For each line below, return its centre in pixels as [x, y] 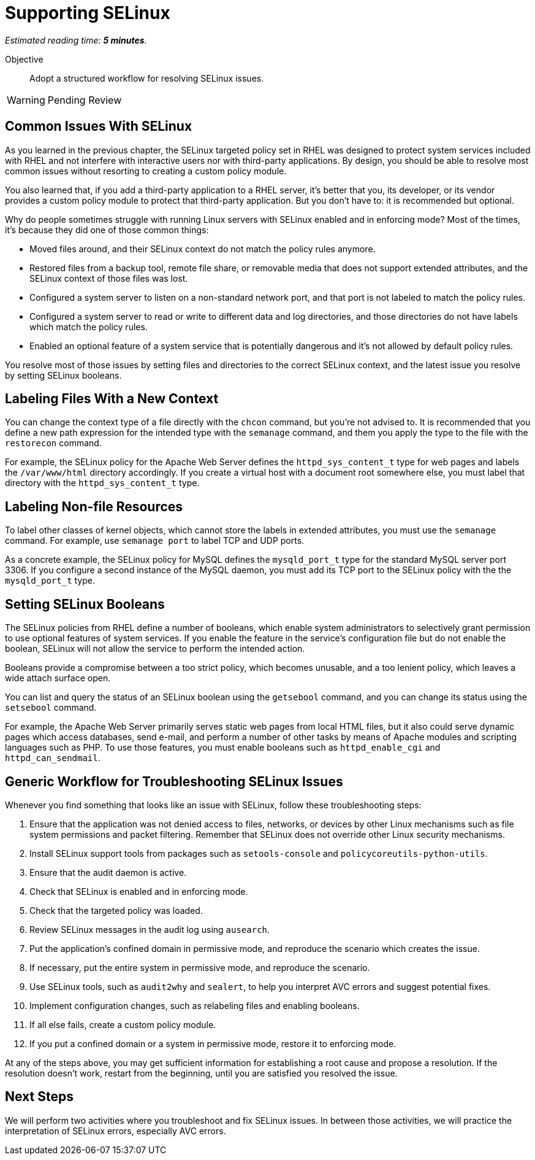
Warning [26, 100]
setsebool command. [51, 708]
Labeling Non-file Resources [94, 506]
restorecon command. [53, 443]
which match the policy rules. [89, 327]
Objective [24, 59]
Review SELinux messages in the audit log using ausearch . [150, 929]
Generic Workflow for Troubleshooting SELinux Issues [174, 781]
